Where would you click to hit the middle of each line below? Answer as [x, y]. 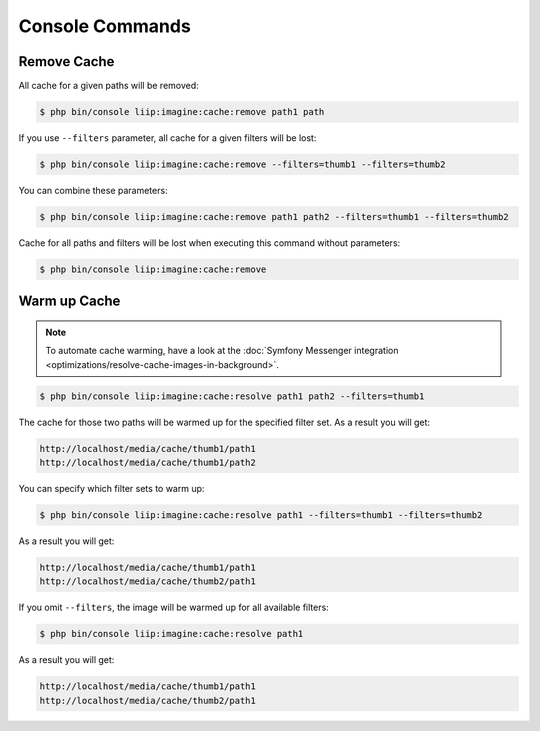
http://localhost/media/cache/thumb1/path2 [148, 463]
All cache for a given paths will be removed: [108, 86]
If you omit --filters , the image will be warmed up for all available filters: [173, 607]
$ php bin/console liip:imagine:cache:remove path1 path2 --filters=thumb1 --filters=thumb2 [274, 216]
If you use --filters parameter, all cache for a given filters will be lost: [167, 138]
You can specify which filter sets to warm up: [111, 489]
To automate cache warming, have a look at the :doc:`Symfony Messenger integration [222, 351]
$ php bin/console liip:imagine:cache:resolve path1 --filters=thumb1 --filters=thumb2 [261, 515]
